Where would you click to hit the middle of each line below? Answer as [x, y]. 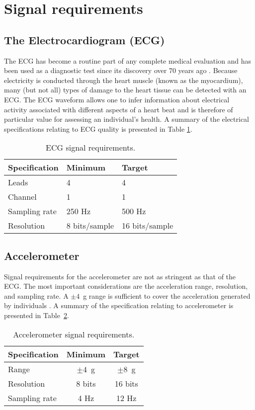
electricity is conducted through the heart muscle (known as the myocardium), [124, 80]
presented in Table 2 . [37, 315]
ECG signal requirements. [91, 148]
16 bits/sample [147, 226]
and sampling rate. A [36, 295]
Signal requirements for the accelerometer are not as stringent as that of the [120, 276]
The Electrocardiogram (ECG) [85, 40]
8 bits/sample [90, 226]
